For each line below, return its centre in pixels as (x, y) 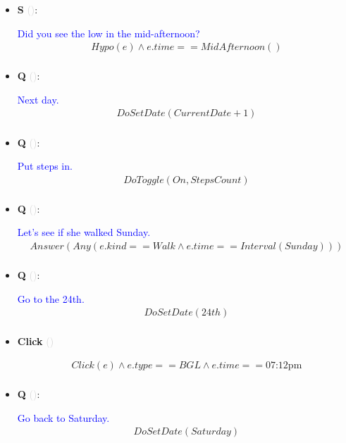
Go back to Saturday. (63, 417)
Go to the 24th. (51, 298)
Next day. (38, 99)
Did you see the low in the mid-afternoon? (109, 33)
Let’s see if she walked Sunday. (84, 232)
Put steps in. (45, 166)
